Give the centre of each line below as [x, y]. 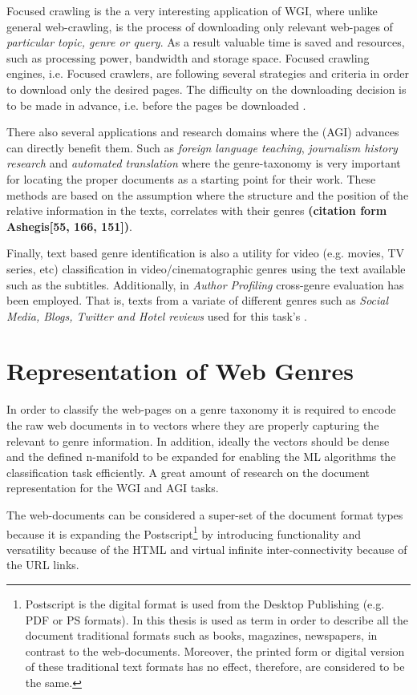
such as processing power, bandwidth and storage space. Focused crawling [188, 57]
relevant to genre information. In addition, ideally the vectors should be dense [198, 440]
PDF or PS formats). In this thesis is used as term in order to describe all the [217, 619]
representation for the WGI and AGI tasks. [113, 488]
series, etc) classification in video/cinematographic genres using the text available [206, 268]
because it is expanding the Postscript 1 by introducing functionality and [184, 532]
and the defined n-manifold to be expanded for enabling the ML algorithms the [201, 457]
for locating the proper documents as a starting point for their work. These [191, 178]
